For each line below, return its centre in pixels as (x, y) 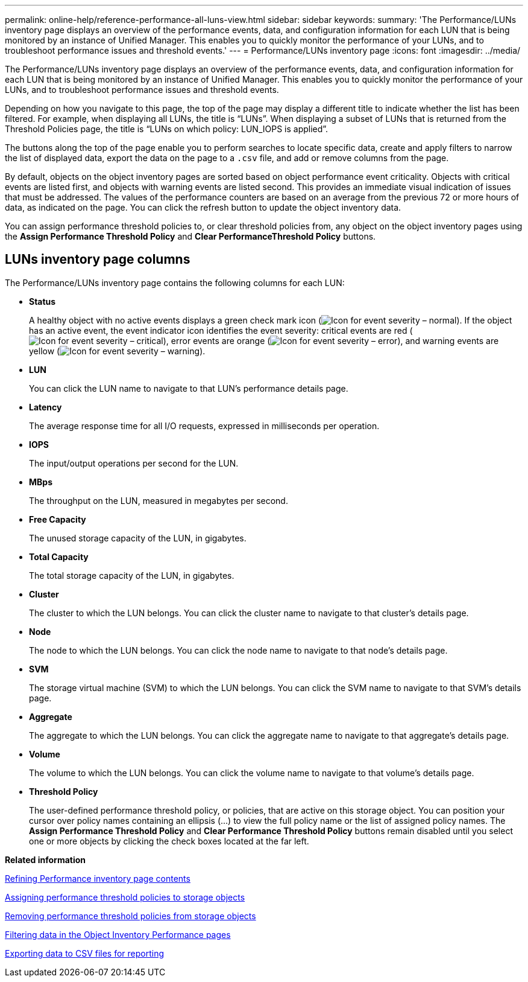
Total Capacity (59, 556)
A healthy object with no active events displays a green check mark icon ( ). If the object (271, 320)
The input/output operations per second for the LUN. (134, 463)
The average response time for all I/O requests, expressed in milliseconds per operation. (204, 426)
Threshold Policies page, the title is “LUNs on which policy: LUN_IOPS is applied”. (167, 129)
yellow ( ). (117, 351)
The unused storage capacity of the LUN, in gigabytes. (138, 538)
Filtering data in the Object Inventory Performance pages (118, 934)
